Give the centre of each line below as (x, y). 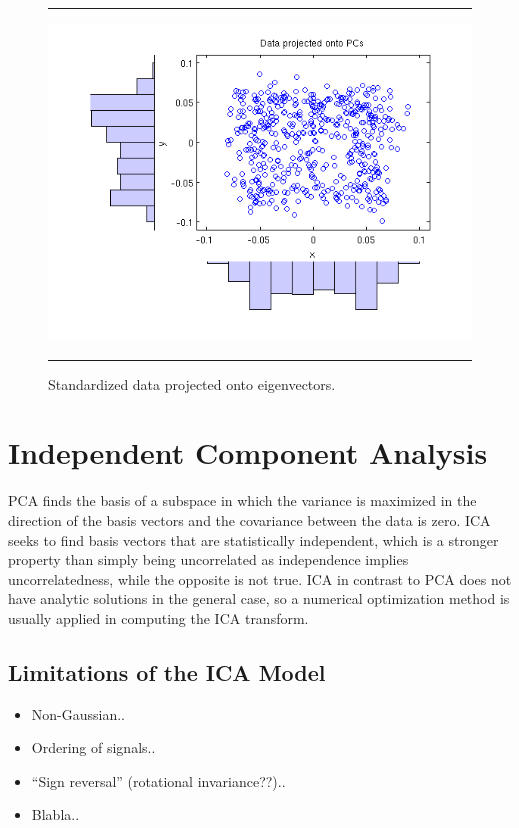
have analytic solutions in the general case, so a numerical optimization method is (259, 598)
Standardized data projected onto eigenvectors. (192, 383)
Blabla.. (55, 814)
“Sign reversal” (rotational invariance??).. (158, 780)
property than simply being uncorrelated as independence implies (208, 559)
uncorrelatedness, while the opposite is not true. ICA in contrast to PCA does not (260, 578)
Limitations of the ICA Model (167, 671)
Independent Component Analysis (248, 452)
